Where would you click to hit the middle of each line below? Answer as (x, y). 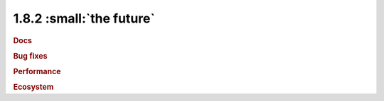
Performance (37, 72)
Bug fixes (30, 56)
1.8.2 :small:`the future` (84, 18)
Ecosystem (33, 87)
